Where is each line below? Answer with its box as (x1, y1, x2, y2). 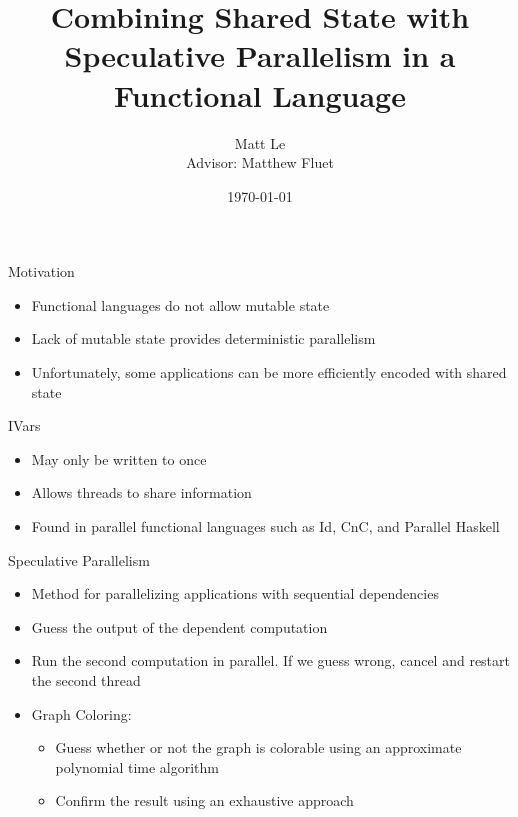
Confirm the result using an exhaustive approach (55, 790, 354, 811)
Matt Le (234, 132, 286, 153)
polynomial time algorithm (55, 756, 219, 777)
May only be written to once (31, 448, 207, 469)
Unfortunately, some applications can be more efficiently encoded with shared (31, 362, 507, 383)
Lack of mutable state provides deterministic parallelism (31, 328, 376, 349)
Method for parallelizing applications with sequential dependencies (31, 583, 439, 604)
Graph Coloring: (31, 703, 132, 724)
